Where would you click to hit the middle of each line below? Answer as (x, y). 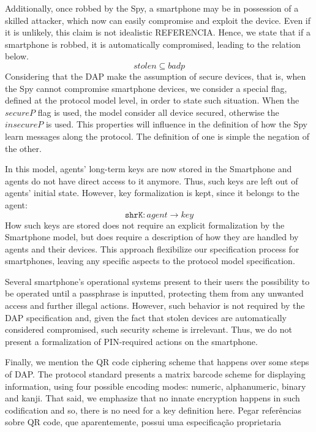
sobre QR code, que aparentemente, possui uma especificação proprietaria (143, 422)
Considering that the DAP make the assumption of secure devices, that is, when (156, 76)
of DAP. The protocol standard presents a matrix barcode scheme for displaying (155, 374)
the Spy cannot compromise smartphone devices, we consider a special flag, (146, 88)
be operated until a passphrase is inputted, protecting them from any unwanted (154, 293)
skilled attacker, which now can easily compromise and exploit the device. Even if (158, 20)
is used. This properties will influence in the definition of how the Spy (176, 124)
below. (17, 56)
